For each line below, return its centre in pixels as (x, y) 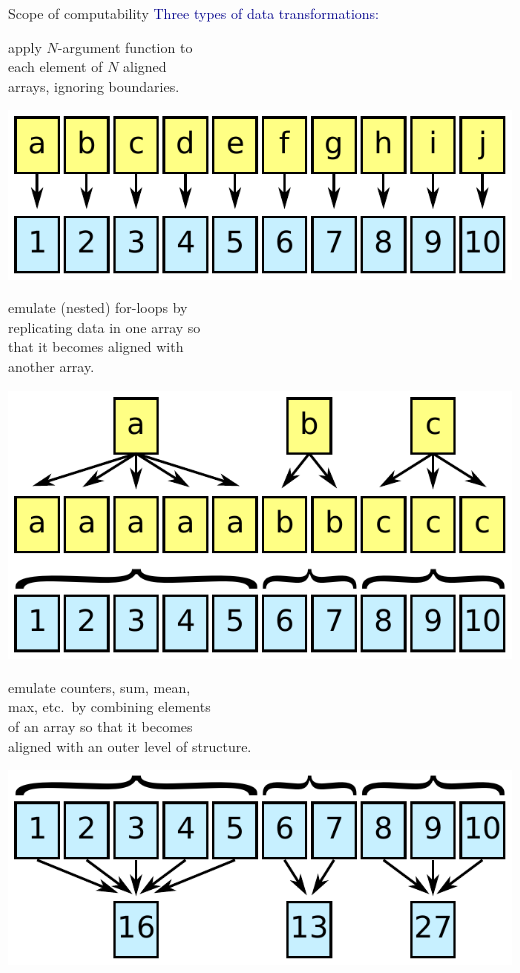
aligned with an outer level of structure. (130, 745)
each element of (55, 66)
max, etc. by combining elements (109, 706)
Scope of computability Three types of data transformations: (194, 13)
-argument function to (125, 46)
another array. (51, 365)
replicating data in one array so (104, 326)
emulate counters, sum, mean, (99, 686)
